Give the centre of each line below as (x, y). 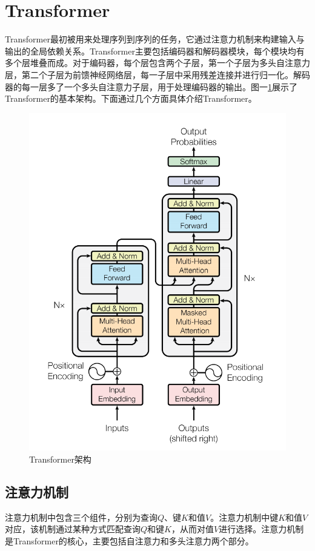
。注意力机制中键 (244, 517)
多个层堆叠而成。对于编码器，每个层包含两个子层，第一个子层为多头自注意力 (157, 63)
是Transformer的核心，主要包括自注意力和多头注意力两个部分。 (129, 540)
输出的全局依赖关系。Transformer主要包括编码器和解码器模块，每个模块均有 (155, 51)
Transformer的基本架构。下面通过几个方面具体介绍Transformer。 (131, 98)
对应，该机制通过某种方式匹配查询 (73, 529)
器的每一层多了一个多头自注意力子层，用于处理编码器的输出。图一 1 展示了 (151, 86)
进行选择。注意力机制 (261, 529)
